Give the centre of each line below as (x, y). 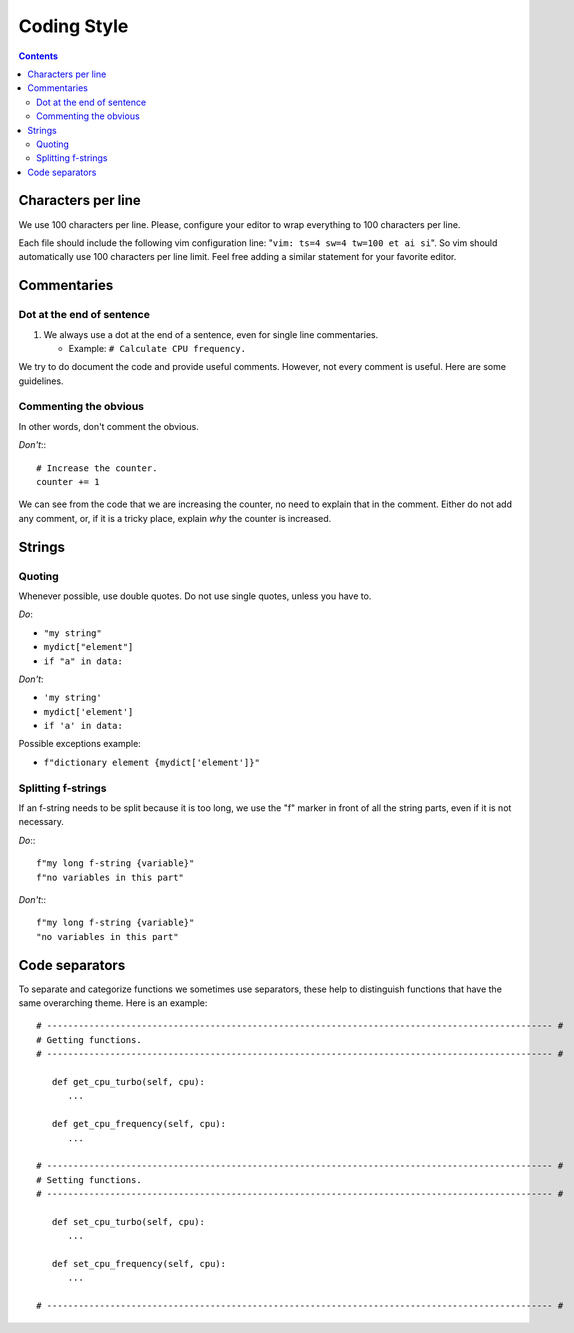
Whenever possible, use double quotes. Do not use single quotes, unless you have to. (195, 596)
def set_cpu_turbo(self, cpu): (128, 1221)
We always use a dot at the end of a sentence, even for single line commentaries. (211, 334)
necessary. (41, 822)
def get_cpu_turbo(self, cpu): (128, 1081)
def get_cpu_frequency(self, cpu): (139, 1124)
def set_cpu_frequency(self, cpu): (139, 1264)
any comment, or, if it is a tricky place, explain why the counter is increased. (175, 518)
